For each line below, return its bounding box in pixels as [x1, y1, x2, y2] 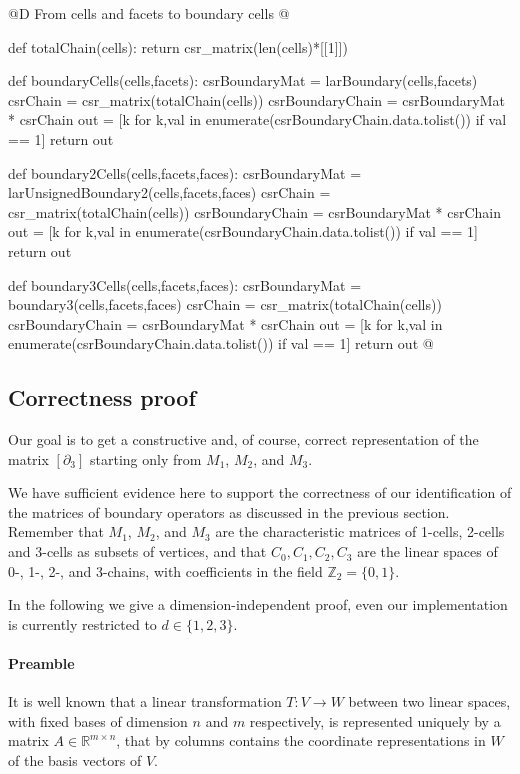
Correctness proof [8, 382, 196, 413]
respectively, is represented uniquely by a [249, 710, 501, 731]
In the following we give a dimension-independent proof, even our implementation [8, 594, 508, 615]
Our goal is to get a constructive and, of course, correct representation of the [8, 429, 479, 450]
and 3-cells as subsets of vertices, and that [8, 541, 267, 562]
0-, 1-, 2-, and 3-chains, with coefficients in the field [8, 560, 323, 581]
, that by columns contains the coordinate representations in [116, 730, 486, 751]
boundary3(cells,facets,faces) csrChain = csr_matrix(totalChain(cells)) [8, 294, 442, 315]
